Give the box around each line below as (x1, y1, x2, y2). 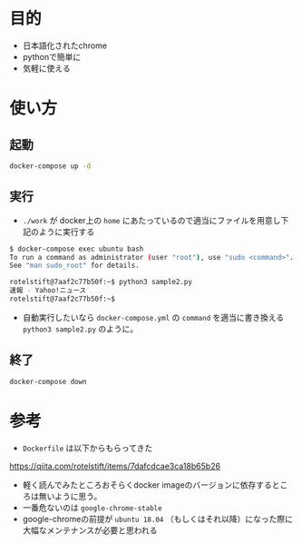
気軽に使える (22, 63, 71, 74)
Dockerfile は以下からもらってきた (22, 442, 153, 453)
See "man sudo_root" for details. (9, 261, 141, 271)
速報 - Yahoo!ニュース (9, 286, 87, 295)
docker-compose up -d (9, 161, 92, 171)
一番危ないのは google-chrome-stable (22, 501, 162, 513)
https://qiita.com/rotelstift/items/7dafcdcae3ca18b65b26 (9, 460, 220, 471)
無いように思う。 (38, 490, 102, 501)
